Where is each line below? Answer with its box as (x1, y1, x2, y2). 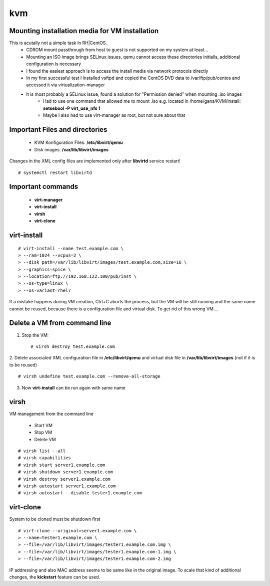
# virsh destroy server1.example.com (18, 476, 111, 482)
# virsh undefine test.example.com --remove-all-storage (18, 373, 161, 379)
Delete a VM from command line (9, 319, 111, 327)
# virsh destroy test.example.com (30, 343, 115, 349)
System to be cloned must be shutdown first (9, 516, 100, 522)
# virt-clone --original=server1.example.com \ (18, 528, 137, 533)
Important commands (9, 182, 78, 191)
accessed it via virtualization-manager (26, 82, 105, 88)
